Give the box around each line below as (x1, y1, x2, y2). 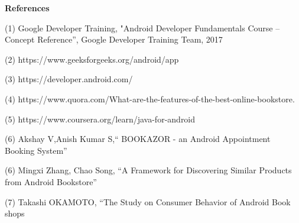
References (5, 2, 50, 14)
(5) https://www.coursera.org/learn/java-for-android (5, 112, 196, 125)
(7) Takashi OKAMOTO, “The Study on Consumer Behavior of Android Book (5, 195, 291, 208)
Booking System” (5, 144, 67, 156)
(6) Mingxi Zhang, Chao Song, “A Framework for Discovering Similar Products (5, 164, 292, 176)
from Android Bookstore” (5, 175, 97, 188)
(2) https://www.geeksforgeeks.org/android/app (5, 53, 179, 65)
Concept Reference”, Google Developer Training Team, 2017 (5, 33, 223, 46)
